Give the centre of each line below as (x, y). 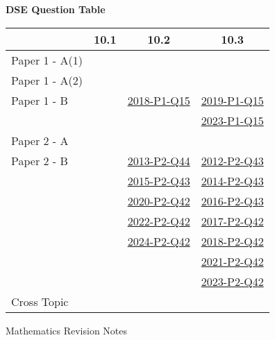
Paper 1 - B (40, 100)
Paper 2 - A (40, 140)
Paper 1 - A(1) (47, 60)
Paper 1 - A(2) (47, 80)
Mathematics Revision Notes (67, 330)
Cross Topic (40, 301)
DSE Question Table (56, 9)
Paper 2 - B (40, 160)
